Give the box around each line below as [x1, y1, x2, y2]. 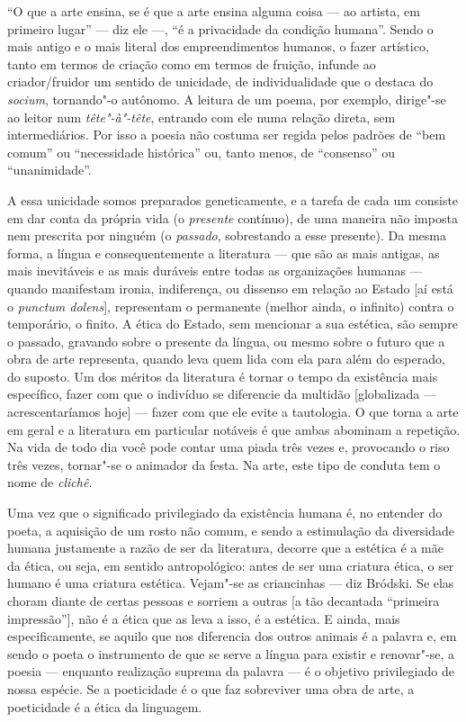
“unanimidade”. [7, 160, 92, 179]
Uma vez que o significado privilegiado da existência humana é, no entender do [7, 503, 443, 522]
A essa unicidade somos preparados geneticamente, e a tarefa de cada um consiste [7, 190, 459, 209]
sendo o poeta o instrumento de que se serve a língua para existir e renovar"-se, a [7, 644, 455, 663]
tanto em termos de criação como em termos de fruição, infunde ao [7, 54, 376, 73]
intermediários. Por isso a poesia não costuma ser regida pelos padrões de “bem [7, 125, 446, 144]
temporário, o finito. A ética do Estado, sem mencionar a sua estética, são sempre [7, 314, 458, 333]
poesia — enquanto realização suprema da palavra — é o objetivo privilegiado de [7, 662, 454, 681]
